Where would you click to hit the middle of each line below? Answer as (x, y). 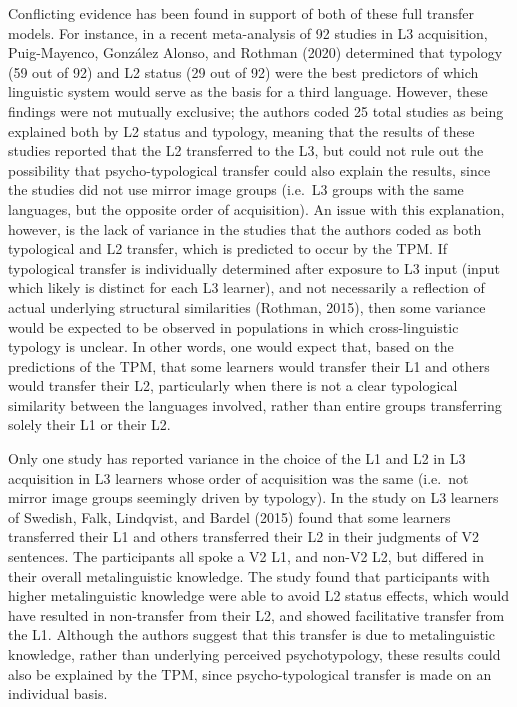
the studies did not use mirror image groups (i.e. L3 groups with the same (236, 189)
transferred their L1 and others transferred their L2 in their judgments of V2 (243, 536)
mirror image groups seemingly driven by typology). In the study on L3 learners (253, 497)
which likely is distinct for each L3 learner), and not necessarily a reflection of (246, 287)
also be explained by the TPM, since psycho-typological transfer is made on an (250, 673)
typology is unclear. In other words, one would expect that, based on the (231, 346)
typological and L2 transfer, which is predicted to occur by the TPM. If (227, 248)
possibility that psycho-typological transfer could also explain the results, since (249, 169)
